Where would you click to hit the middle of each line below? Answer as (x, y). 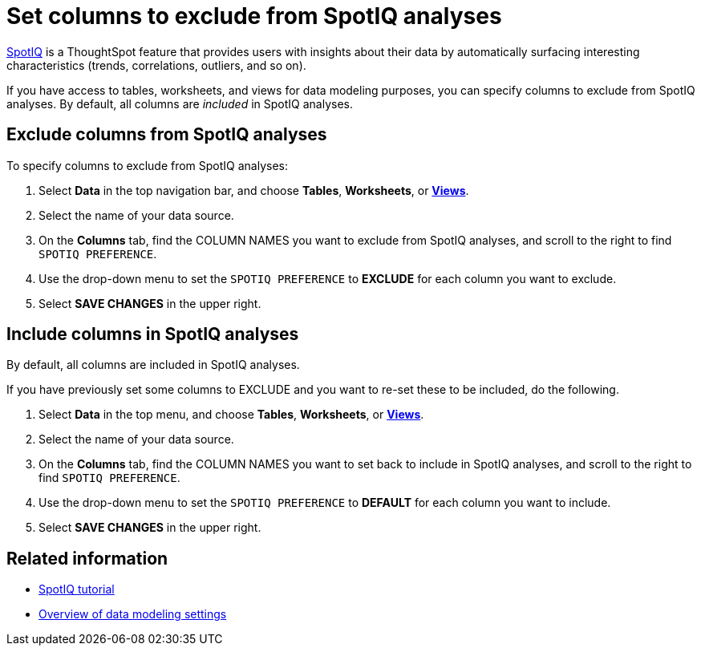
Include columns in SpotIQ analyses (153, 334)
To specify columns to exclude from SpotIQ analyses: (148, 165)
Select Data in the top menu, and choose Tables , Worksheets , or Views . (231, 415)
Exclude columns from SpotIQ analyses (167, 135)
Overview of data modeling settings (133, 614)
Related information (87, 558)
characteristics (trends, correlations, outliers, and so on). (156, 65)
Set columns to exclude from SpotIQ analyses (254, 16)
